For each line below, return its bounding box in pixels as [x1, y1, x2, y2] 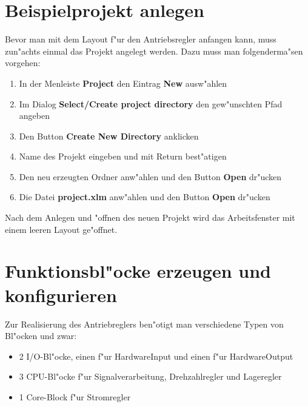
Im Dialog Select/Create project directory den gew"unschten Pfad [19, 97, 283, 110]
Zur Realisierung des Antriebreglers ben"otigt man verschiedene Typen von [5, 317, 284, 330]
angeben [19, 109, 50, 122]
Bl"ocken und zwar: [5, 329, 77, 342]
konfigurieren [5, 282, 117, 307]
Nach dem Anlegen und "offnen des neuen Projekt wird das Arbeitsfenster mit [5, 211, 295, 224]
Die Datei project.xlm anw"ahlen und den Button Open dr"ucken [19, 190, 270, 203]
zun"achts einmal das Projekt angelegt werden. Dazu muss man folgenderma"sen [5, 44, 303, 57]
